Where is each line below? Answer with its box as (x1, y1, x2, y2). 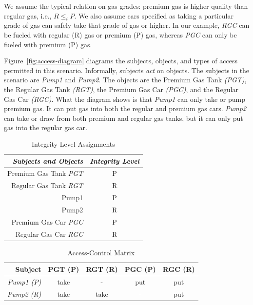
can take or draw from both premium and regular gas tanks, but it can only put (4, 113, 243, 123)
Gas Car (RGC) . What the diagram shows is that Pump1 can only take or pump (4, 94, 245, 104)
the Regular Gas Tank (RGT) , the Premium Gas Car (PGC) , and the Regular (4, 84, 238, 94)
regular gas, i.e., (4, 10, 52, 20)
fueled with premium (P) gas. (4, 39, 92, 49)
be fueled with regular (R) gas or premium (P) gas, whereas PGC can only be (4, 29, 237, 39)
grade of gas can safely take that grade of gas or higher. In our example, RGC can (4, 20, 250, 30)
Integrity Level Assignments (32, 138, 115, 149)
